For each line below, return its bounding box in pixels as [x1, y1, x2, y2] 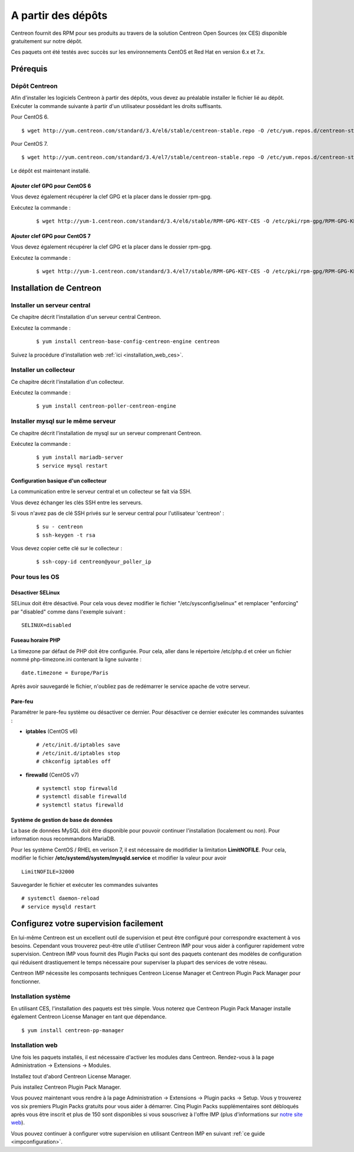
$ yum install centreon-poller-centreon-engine [36, 403, 176, 410]
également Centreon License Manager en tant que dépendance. [11, 1013, 167, 1020]
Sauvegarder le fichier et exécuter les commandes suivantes [11, 882, 159, 889]
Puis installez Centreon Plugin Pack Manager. [11, 1084, 121, 1091]
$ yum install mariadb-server [36, 454, 124, 461]
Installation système [11, 993, 71, 1001]
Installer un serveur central [11, 301, 91, 309]
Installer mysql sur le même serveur [11, 417, 116, 425]
